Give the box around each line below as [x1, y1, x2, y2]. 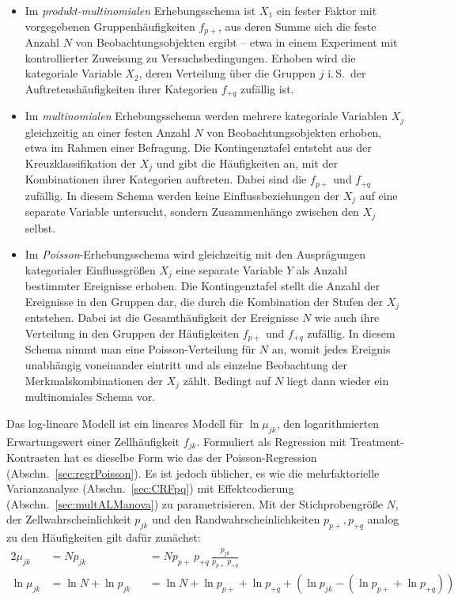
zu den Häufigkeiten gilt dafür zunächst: [6, 529, 201, 546]
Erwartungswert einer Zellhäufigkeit [6, 433, 180, 449]
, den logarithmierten [276, 414, 379, 431]
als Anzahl [296, 261, 347, 278]
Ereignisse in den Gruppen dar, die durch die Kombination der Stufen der [25, 293, 384, 309]
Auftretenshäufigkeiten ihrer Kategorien [25, 80, 218, 96]
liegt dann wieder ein [286, 372, 389, 388]
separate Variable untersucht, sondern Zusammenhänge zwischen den [25, 203, 359, 220]
